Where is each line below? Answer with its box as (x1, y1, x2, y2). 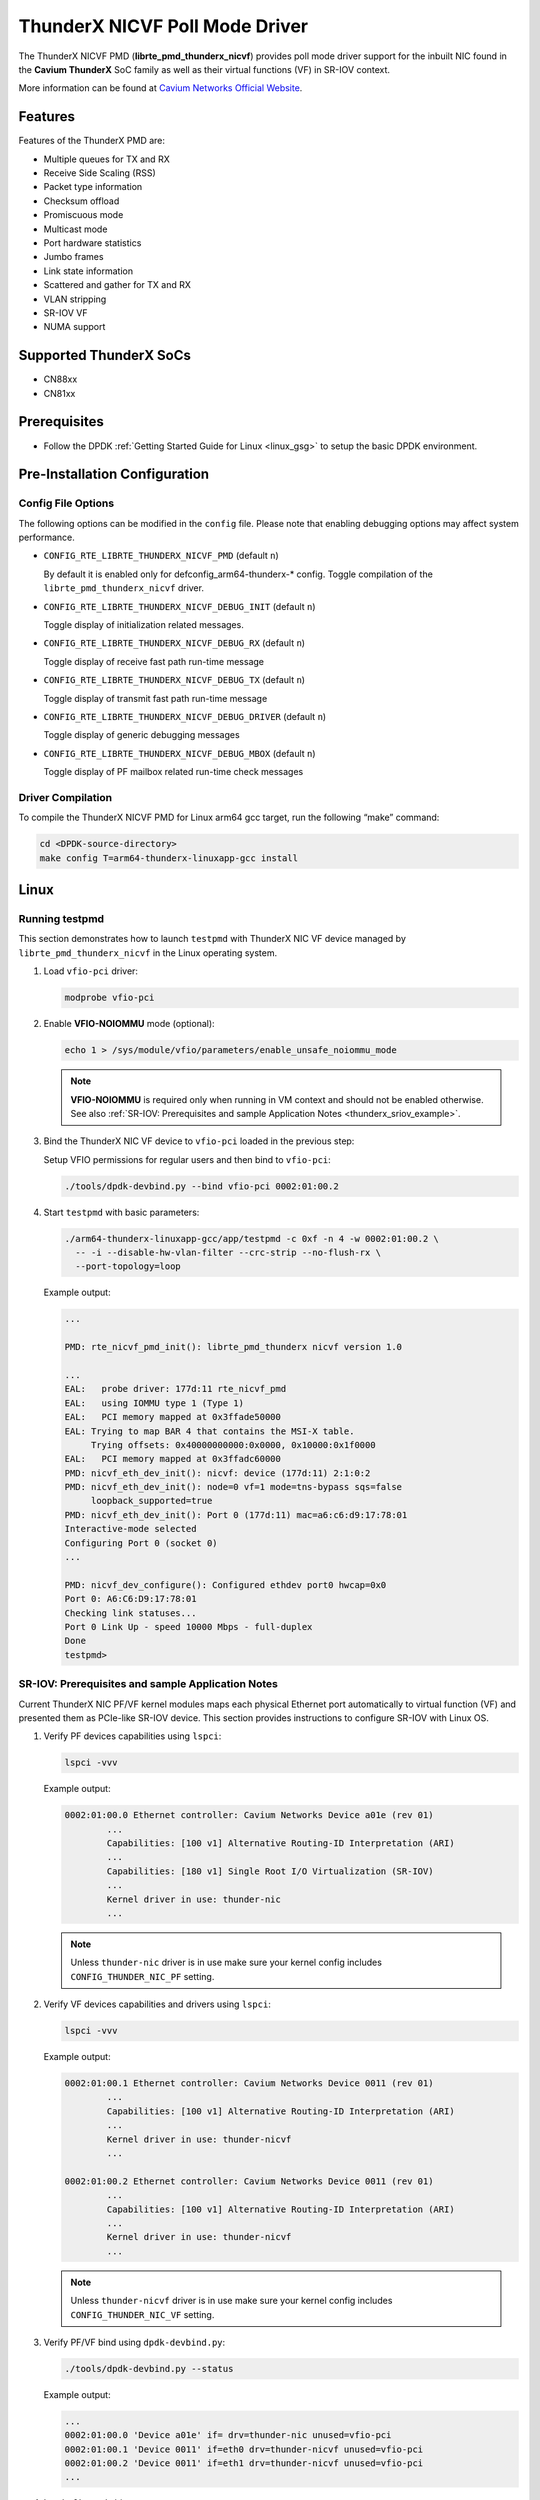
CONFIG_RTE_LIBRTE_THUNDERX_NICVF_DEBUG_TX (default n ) (43, 674, 305, 686)
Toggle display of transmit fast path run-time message (43, 692, 268, 704)
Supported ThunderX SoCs (18, 347, 192, 364)
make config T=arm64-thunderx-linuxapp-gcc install (39, 852, 299, 864)
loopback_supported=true (90, 1495, 213, 1507)
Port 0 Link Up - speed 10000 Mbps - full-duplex (64, 1621, 313, 1632)
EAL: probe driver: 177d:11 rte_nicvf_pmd (64, 1383, 287, 1395)
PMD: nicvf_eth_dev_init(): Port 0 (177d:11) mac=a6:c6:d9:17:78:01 (64, 1509, 408, 1520)
